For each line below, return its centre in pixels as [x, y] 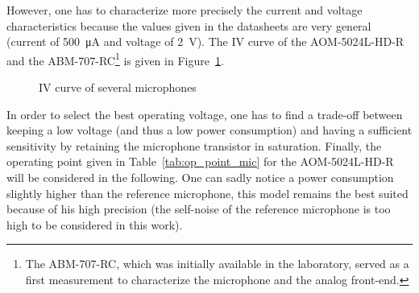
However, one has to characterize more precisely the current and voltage [185, 10]
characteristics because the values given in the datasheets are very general [189, 25]
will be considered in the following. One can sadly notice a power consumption [200, 177]
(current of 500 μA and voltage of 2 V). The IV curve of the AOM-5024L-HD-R [205, 41]
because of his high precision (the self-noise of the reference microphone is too [199, 209]
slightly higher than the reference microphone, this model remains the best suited [207, 193]
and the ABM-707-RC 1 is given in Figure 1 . [115, 59]
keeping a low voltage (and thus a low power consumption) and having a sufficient [209, 130]
